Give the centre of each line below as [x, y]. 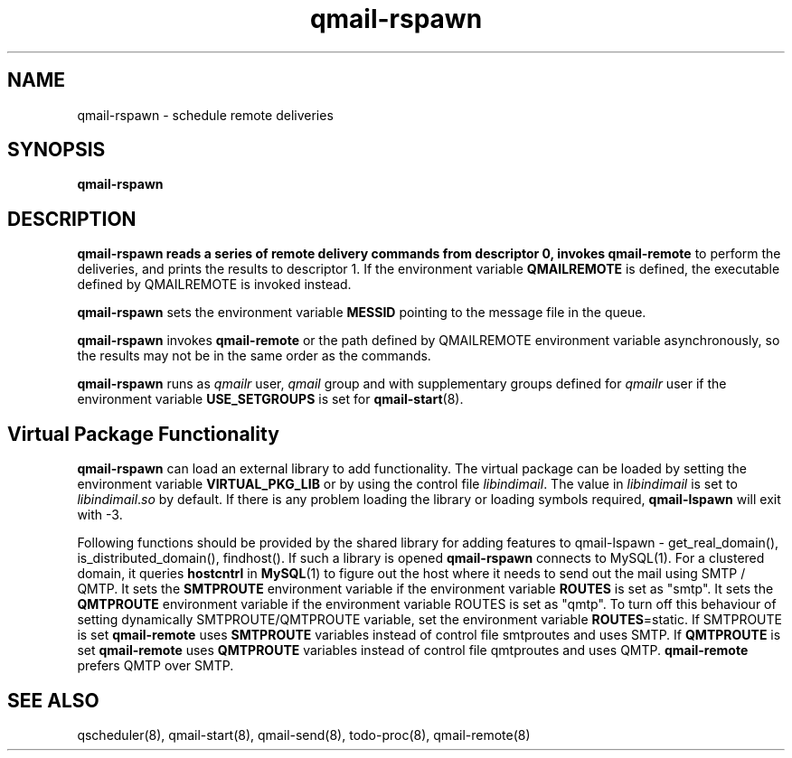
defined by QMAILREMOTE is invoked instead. [214, 285]
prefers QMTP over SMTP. [156, 666]
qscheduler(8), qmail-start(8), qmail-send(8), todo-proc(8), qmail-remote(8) [304, 735]
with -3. [100, 515]
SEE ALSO [53, 700]
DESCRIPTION [72, 219]
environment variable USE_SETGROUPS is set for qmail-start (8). [270, 399]
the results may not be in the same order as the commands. [254, 356]
